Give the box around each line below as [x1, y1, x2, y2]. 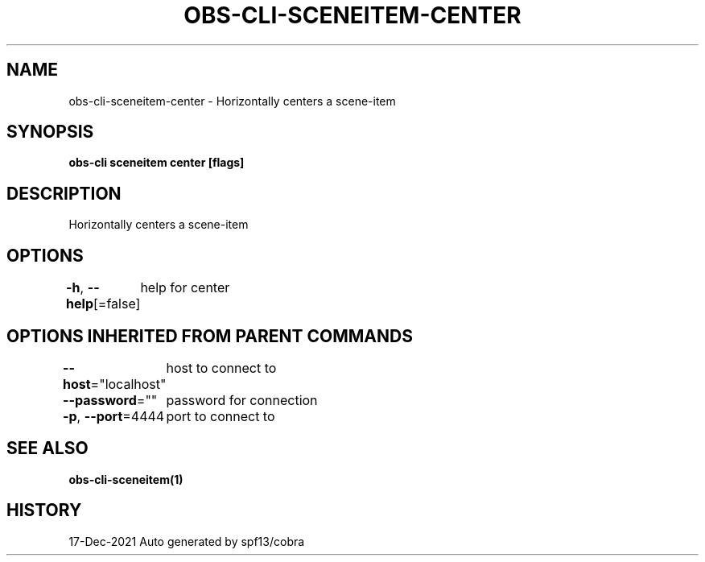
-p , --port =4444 [63, 407, 165, 424]
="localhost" [90, 375, 167, 392]
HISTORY [6, 500, 82, 521]
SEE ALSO [6, 438, 89, 459]
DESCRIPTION [6, 183, 122, 204]
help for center [140, 279, 230, 296]
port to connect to [166, 407, 275, 424]
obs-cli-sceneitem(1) [68, 472, 183, 486]
